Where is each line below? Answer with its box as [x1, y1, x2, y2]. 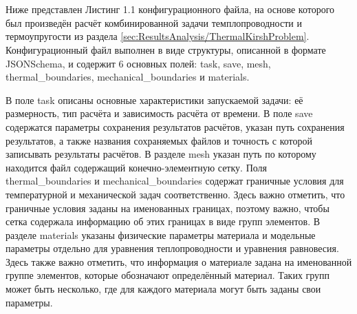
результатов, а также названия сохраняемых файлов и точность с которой [6, 133, 312, 147]
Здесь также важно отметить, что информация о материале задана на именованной [6, 254, 352, 269]
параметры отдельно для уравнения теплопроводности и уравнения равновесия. [6, 241, 339, 255]
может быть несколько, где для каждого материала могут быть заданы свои [6, 282, 321, 296]
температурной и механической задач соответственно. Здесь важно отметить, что [6, 187, 345, 201]
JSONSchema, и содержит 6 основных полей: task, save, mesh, [6, 56, 271, 70]
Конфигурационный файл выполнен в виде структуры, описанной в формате [6, 42, 326, 56]
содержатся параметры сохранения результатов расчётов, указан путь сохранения [6, 119, 345, 134]
